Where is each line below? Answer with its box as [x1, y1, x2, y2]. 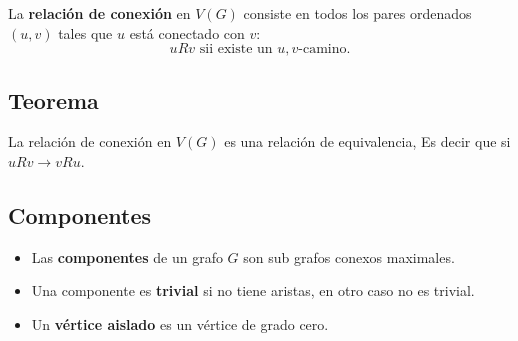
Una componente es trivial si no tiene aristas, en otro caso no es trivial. [31, 280, 475, 301]
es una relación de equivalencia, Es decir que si [224, 131, 511, 152]
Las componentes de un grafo [31, 246, 223, 267]
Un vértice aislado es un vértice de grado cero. [31, 313, 329, 334]
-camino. [298, 42, 351, 57]
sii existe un [199, 42, 273, 57]
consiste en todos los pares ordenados [243, 3, 472, 23]
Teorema [8, 84, 99, 115]
